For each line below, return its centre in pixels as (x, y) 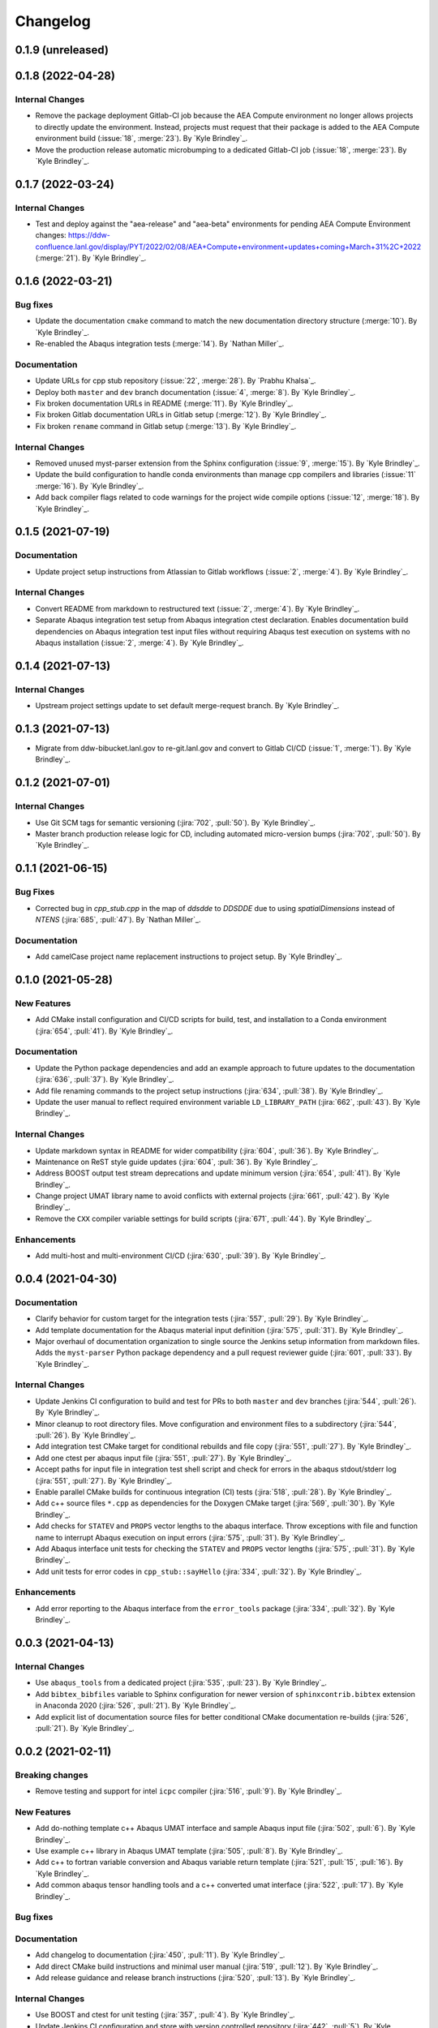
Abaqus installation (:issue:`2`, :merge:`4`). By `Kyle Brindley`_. (140, 643)
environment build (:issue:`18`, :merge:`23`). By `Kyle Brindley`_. (141, 139)
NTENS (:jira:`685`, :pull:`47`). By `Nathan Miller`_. (118, 919)
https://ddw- (89, 235)
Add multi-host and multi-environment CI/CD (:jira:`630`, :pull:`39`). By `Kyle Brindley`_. (180, 1255)
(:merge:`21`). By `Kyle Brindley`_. (91, 258)
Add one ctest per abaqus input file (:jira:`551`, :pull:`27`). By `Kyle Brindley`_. (163, 1458)
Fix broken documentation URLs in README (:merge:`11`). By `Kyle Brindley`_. (164, 404)
